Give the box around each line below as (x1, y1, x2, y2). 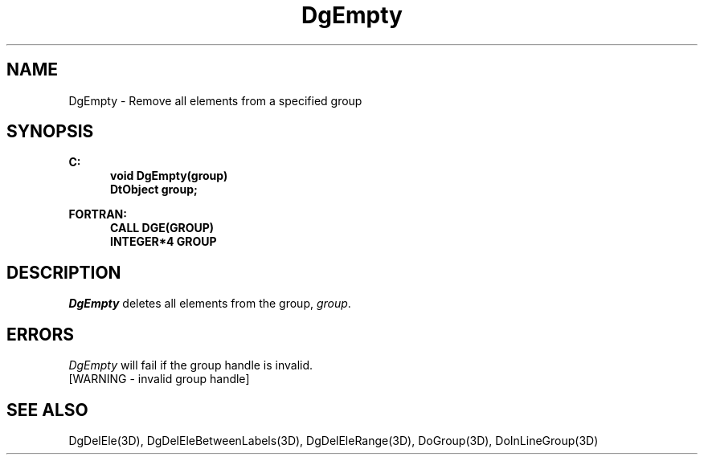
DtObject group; (110, 182, 198, 197)
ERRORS (6, 324, 75, 345)
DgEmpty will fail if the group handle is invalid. (68, 358, 313, 373)
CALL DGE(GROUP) (110, 221, 215, 235)
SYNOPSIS (6, 121, 94, 142)
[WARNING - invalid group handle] (68, 372, 250, 386)
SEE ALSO (6, 399, 88, 420)
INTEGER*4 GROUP (110, 235, 217, 249)
